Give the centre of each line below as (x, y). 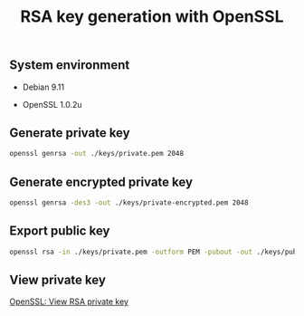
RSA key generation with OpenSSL (152, 17)
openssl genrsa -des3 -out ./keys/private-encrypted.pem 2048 (129, 203)
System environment (70, 65)
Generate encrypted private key (101, 182)
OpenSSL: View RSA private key (69, 302)
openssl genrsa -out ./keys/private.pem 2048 (96, 154)
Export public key (60, 231)
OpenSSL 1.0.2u (52, 104)
